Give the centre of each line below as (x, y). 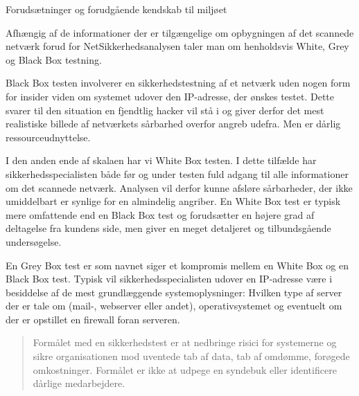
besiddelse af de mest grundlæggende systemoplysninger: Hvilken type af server (174, 292)
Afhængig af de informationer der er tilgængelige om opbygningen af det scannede (180, 32)
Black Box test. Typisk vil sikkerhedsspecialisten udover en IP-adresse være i (169, 279)
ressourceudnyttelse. (48, 137)
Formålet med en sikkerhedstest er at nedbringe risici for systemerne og (185, 342)
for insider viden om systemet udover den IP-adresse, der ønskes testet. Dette (170, 96)
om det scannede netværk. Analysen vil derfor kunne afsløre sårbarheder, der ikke (179, 187)
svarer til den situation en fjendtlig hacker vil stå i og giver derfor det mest (165, 110)
